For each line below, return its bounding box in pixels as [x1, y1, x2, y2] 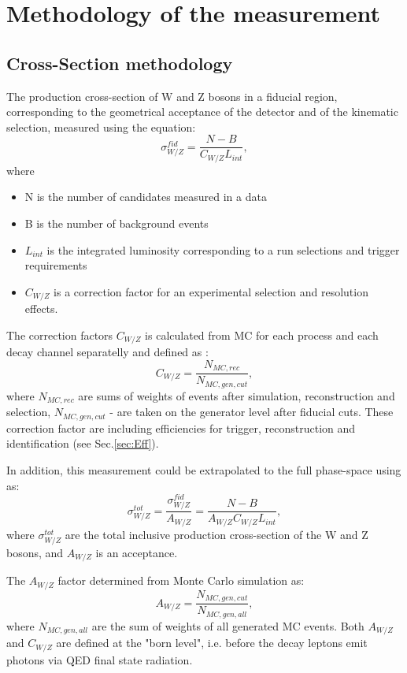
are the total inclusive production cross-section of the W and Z [65, 526, 368, 542]
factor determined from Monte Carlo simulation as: [57, 572, 305, 589]
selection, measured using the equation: [6, 118, 196, 135]
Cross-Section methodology [6, 50, 233, 75]
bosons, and [6, 545, 64, 561]
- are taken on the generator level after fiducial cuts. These [109, 403, 394, 420]
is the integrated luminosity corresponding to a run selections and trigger [46, 241, 400, 258]
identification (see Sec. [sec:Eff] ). [6, 435, 159, 452]
